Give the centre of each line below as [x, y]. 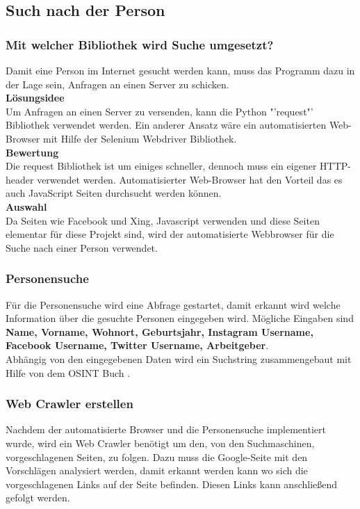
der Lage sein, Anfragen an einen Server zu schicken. [117, 84]
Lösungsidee [35, 98]
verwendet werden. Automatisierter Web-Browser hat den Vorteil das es [190, 179]
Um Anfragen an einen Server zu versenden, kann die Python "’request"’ [159, 111]
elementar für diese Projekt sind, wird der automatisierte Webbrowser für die [170, 234]
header [20, 179]
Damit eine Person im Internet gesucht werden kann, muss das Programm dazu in [180, 70]
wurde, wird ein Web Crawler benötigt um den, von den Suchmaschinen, [160, 443]
